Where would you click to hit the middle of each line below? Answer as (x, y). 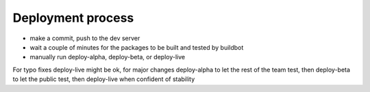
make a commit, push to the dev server (85, 38)
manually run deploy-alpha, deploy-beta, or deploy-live (107, 57)
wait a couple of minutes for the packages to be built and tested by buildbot (137, 47)
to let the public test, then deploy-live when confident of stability (104, 79)
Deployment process (73, 18)
